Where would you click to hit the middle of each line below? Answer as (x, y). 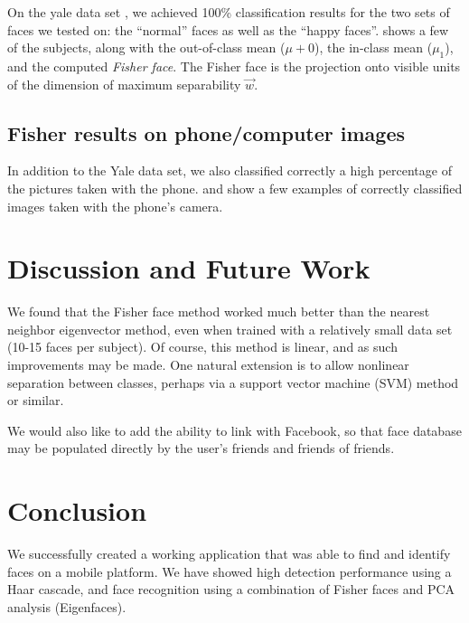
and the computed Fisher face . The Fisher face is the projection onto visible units (234, 66)
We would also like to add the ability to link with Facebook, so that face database (234, 430)
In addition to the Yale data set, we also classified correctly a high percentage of (230, 170)
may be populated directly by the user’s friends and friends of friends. (201, 448)
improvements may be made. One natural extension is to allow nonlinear (208, 365)
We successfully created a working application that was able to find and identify (229, 554)
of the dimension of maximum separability (124, 84)
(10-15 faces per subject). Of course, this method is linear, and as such (202, 347)
